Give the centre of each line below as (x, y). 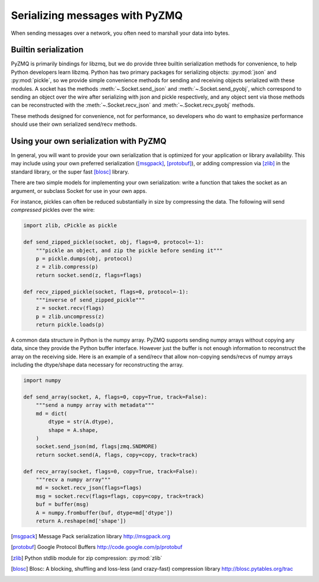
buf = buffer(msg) (62, 504)
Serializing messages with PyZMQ (97, 15)
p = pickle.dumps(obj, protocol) (84, 259)
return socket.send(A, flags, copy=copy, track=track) (117, 455)
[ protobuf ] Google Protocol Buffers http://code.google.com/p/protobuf (97, 547)
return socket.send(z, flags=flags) (89, 275)
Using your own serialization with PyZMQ (89, 141)
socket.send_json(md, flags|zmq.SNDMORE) (97, 447)
